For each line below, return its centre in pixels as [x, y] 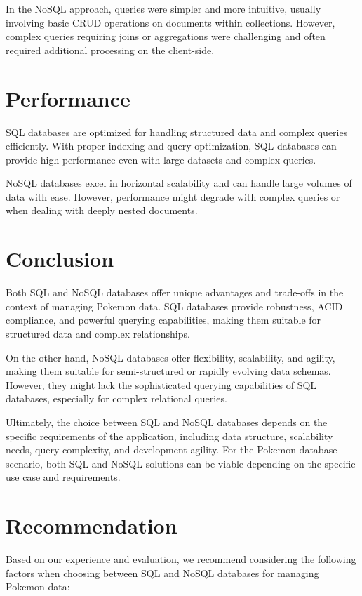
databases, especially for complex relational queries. [116, 398]
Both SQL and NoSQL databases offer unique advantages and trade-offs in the [175, 292]
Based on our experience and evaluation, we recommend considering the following [181, 559]
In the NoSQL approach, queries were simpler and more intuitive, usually [163, 8]
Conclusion [60, 259]
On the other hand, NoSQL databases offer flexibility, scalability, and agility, [170, 357]
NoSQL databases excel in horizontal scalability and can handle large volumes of [179, 183]
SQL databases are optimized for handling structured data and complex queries [177, 132]
